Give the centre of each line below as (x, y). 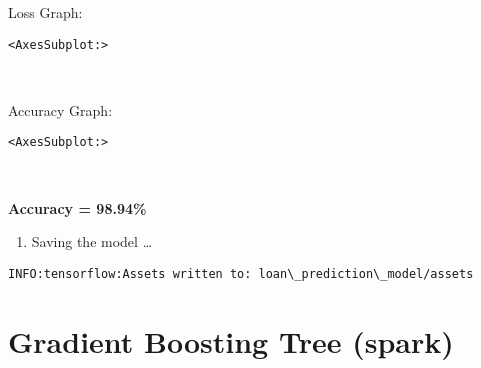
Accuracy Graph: (60, 109)
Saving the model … (92, 241)
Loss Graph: (45, 12)
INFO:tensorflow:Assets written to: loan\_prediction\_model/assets (241, 273)
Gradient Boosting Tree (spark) (231, 340)
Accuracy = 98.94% (77, 207)
